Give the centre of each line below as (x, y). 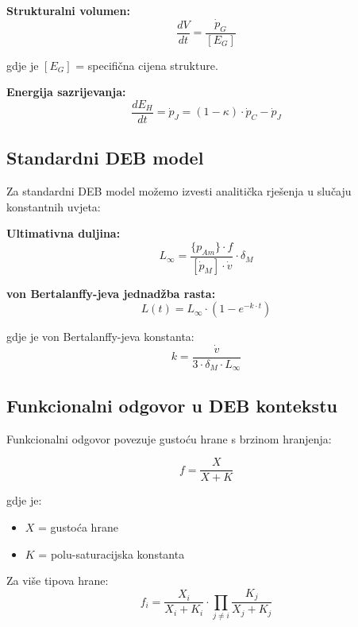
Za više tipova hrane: (58, 581)
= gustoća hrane (78, 526)
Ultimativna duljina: (64, 233)
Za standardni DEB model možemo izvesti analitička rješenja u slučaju (179, 191)
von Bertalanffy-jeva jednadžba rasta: (111, 293)
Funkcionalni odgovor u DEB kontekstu (172, 405)
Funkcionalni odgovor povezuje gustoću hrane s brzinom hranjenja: (169, 438)
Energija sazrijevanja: (66, 92)
